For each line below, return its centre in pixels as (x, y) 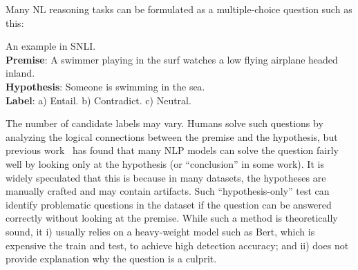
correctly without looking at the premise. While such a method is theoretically (172, 218)
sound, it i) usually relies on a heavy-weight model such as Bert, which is (160, 231)
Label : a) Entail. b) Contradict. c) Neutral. (98, 100)
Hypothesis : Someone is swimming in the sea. (105, 86)
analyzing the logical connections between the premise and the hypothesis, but (172, 136)
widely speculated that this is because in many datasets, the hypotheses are (166, 177)
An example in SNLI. (51, 46)
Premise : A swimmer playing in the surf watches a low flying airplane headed (172, 59)
